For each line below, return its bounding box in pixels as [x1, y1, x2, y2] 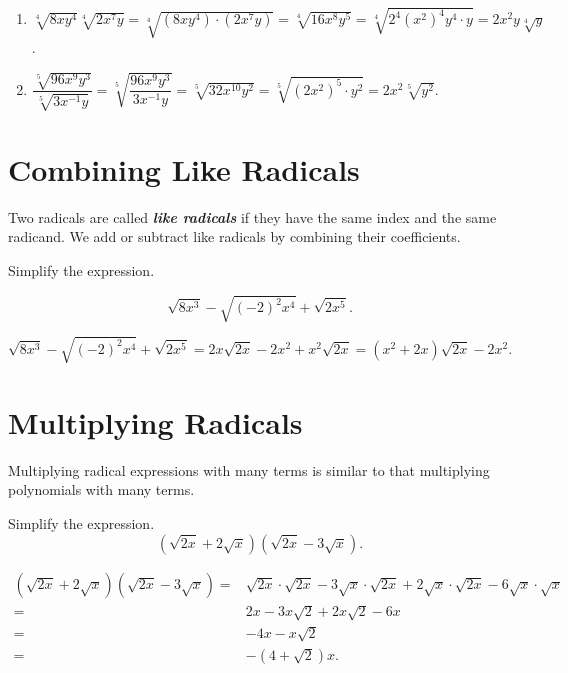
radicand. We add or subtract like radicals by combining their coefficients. [8, 226, 461, 247]
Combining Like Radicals [8, 148, 360, 189]
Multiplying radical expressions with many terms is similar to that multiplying [8, 459, 490, 480]
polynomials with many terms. [8, 479, 195, 500]
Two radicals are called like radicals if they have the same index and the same [8, 206, 497, 227]
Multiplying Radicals [8, 401, 303, 442]
